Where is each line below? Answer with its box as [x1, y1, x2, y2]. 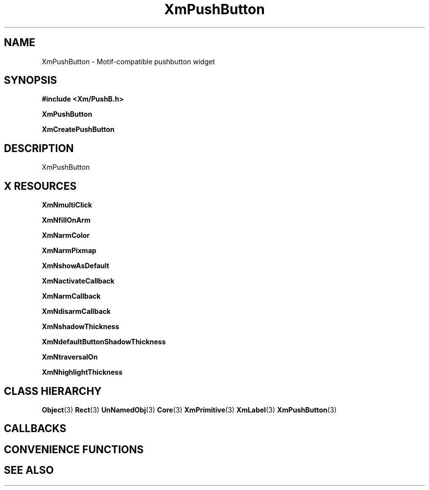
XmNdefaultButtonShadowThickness [42, 337, 166, 346]
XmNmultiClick [42, 201, 92, 209]
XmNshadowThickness [42, 322, 119, 331]
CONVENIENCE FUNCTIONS [4, 443, 144, 456]
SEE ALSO [4, 464, 54, 477]
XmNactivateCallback [42, 277, 115, 285]
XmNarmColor [42, 231, 90, 240]
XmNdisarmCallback [42, 307, 111, 316]
